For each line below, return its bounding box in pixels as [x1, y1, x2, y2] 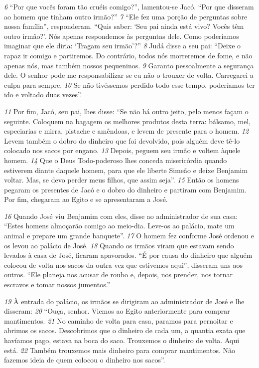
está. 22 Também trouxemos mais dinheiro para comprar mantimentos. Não [4, 345, 235, 355]
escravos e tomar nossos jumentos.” [4, 279, 111, 290]
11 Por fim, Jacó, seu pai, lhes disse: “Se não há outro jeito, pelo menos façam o [4, 106, 249, 116]
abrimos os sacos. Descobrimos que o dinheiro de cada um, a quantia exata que [4, 325, 246, 336]
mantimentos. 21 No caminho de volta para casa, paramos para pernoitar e [4, 315, 233, 326]
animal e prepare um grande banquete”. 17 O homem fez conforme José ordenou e [4, 230, 255, 241]
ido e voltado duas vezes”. [4, 89, 82, 100]
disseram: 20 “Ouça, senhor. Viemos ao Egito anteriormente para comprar [4, 306, 230, 316]
